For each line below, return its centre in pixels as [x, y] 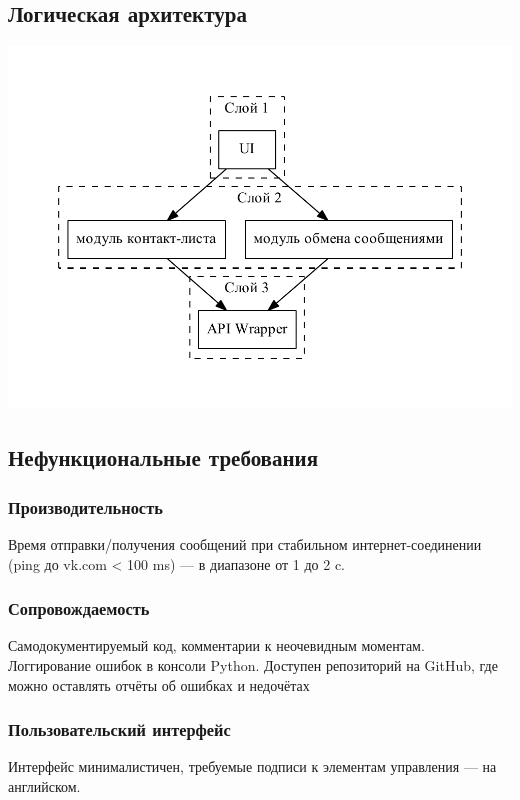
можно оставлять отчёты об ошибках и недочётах [159, 684]
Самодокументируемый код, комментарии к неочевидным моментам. [216, 645]
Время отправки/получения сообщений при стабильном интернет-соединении [245, 544]
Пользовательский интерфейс [119, 729]
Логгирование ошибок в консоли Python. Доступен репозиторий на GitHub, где [253, 665]
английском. [44, 786]
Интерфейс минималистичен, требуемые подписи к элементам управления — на [252, 766]
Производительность [85, 506]
